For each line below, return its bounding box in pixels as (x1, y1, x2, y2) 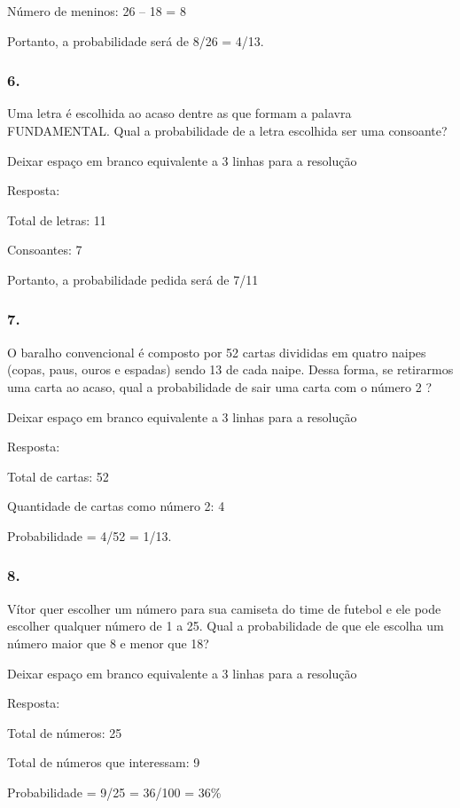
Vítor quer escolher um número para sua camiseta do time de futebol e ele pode (7, 599, 441, 617)
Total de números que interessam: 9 (7, 753, 200, 772)
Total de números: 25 (7, 723, 122, 741)
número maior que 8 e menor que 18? (7, 633, 209, 652)
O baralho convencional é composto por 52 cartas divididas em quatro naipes (7, 342, 426, 361)
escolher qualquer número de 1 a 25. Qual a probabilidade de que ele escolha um (7, 616, 444, 635)
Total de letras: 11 (7, 210, 106, 229)
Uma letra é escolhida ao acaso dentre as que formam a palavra (7, 104, 352, 122)
